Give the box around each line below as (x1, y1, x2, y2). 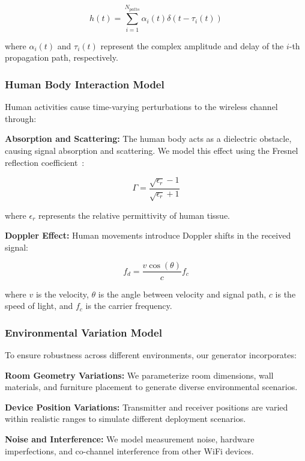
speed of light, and (5, 299, 73, 312)
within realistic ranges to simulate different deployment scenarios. (5, 412, 246, 425)
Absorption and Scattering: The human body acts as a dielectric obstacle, (5, 132, 292, 145)
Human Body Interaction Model (5, 76, 165, 91)
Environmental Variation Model (5, 325, 162, 340)
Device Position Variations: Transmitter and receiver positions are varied (5, 400, 288, 413)
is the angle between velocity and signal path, (98, 287, 267, 300)
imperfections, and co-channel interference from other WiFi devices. (5, 444, 254, 457)
